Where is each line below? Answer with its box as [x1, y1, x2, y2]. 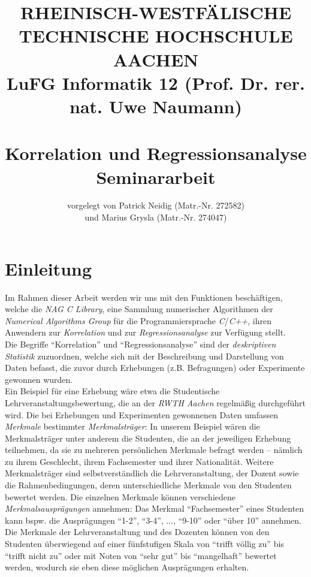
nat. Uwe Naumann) [70, 93, 242, 118]
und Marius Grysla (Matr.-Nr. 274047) [84, 211, 227, 223]
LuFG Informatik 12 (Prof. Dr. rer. [7, 70, 305, 95]
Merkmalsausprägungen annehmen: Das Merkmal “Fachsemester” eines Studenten [5, 502, 304, 515]
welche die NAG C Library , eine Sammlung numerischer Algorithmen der [5, 303, 273, 315]
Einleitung [5, 256, 92, 280]
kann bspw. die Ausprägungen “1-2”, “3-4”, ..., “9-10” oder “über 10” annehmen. [5, 513, 301, 526]
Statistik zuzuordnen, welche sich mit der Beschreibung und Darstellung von [5, 349, 284, 362]
